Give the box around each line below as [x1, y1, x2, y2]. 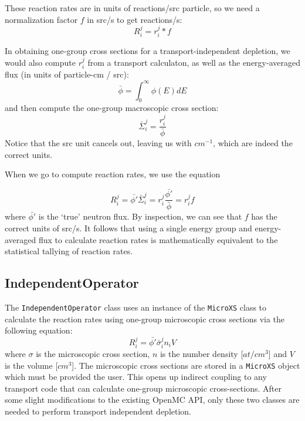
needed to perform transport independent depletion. [5, 405, 192, 417]
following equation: [5, 324, 73, 336]
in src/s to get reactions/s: [87, 13, 182, 25]
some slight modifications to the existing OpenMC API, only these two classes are [5, 393, 300, 406]
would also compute [5, 56, 76, 69]
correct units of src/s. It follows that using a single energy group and [5, 221, 252, 234]
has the [251, 210, 277, 223]
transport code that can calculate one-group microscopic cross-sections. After [5, 382, 282, 394]
